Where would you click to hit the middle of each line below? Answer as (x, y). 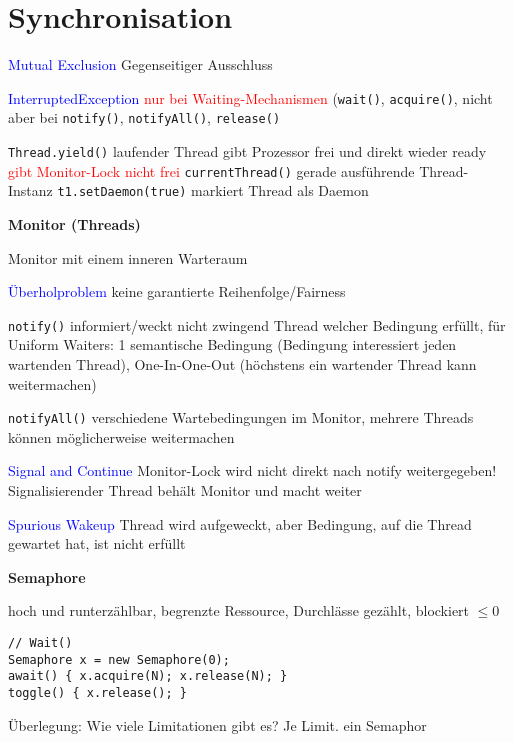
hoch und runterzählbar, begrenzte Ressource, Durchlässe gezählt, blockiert (239, 610)
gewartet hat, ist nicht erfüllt (97, 543)
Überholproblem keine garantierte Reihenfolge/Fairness (177, 291)
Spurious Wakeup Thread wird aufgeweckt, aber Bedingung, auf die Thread (240, 523)
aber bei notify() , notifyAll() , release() (144, 117)
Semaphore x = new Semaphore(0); (119, 659)
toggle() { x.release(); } (97, 693)
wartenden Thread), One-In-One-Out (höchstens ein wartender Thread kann (242, 364)
